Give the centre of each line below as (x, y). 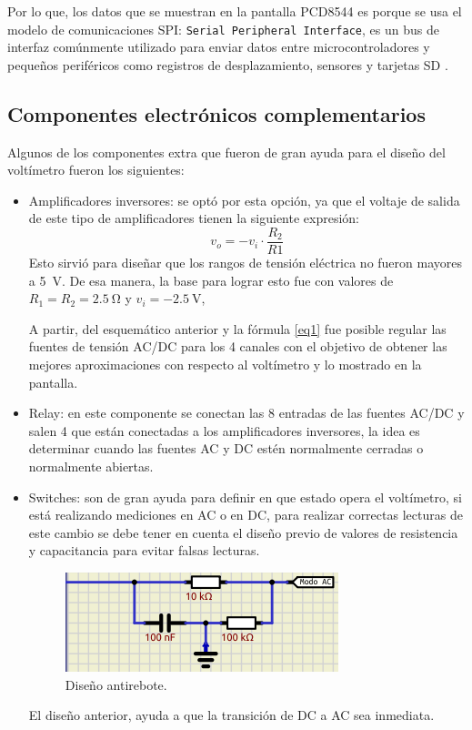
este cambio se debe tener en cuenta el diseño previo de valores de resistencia (243, 532)
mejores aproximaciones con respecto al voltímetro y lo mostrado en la (225, 365)
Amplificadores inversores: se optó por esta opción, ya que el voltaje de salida (244, 200)
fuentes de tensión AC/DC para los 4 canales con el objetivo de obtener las (238, 346)
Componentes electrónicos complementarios (216, 113)
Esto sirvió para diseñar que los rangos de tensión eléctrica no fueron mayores (246, 263)
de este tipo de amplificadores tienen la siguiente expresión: (194, 218)
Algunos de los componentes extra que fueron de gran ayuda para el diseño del (226, 152)
